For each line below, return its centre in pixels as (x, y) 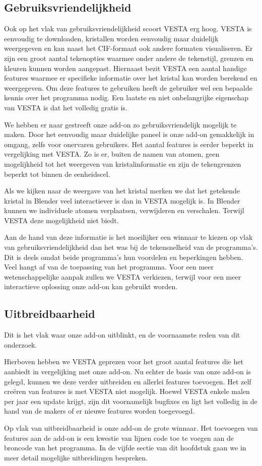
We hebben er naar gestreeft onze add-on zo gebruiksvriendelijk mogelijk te (120, 124)
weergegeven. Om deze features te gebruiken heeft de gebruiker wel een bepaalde (128, 87)
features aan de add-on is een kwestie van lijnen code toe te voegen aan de (119, 438)
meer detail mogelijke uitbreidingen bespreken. (76, 457)
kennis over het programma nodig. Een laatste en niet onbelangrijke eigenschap (126, 97)
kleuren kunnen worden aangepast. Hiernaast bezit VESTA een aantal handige (125, 68)
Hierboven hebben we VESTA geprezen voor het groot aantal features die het (124, 361)
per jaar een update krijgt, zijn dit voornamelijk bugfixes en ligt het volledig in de (131, 401)
